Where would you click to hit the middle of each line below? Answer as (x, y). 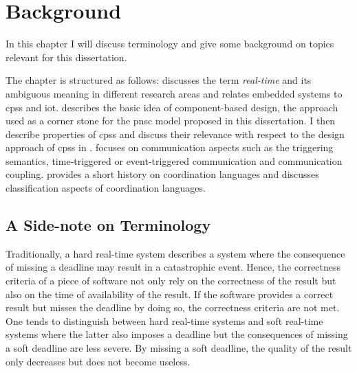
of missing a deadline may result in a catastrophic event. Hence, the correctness (173, 267)
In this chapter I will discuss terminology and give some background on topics (170, 44)
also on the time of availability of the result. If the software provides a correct (170, 294)
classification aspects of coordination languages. (106, 188)
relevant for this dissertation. (66, 57)
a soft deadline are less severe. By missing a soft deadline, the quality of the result (179, 348)
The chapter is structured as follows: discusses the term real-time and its (159, 80)
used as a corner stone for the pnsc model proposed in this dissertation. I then (171, 121)
